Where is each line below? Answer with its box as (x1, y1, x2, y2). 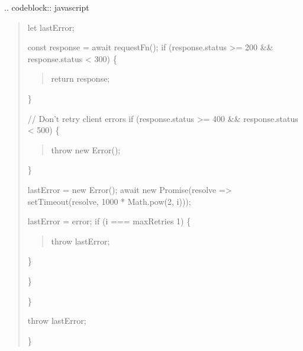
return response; (51, 72, 110, 85)
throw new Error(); (51, 143, 121, 156)
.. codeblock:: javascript (4, 1, 89, 13)
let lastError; (27, 21, 75, 33)
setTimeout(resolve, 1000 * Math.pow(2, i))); (27, 195, 191, 207)
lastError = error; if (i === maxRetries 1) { (27, 215, 191, 227)
